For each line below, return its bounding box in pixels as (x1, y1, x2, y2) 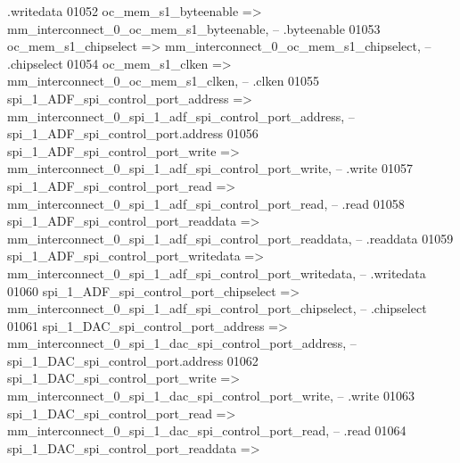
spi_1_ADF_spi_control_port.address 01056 (7, 124, 259, 143)
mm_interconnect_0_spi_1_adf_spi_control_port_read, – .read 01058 (7, 194, 405, 212)
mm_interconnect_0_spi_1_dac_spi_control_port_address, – (7, 334, 357, 352)
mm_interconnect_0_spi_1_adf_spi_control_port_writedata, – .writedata (7, 263, 426, 282)
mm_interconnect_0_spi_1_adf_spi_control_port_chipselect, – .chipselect (7, 299, 427, 318)
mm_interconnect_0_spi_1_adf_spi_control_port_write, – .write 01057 (7, 159, 414, 178)
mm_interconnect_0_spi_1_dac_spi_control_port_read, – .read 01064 (7, 421, 407, 440)
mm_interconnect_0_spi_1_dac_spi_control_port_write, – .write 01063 (7, 386, 415, 405)
